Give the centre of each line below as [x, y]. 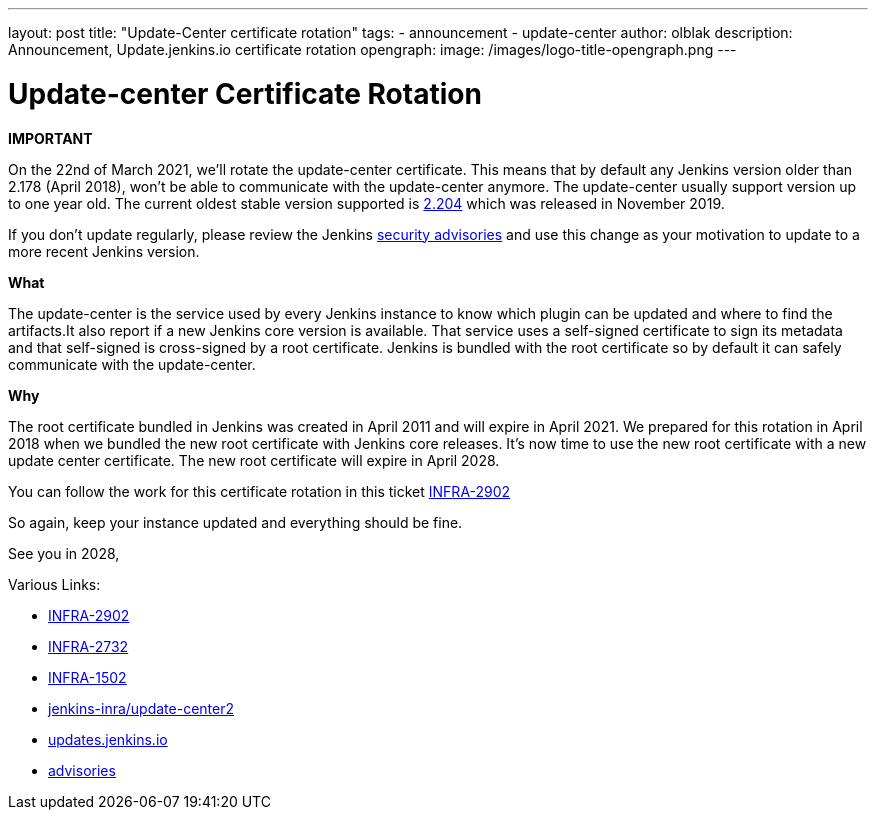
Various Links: [54, 584]
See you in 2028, [64, 553]
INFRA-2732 [88, 646]
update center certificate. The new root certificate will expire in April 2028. [254, 460]
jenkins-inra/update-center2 [141, 708]
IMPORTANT [50, 138]
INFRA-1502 [87, 677]
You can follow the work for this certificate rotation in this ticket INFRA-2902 [259, 491]
